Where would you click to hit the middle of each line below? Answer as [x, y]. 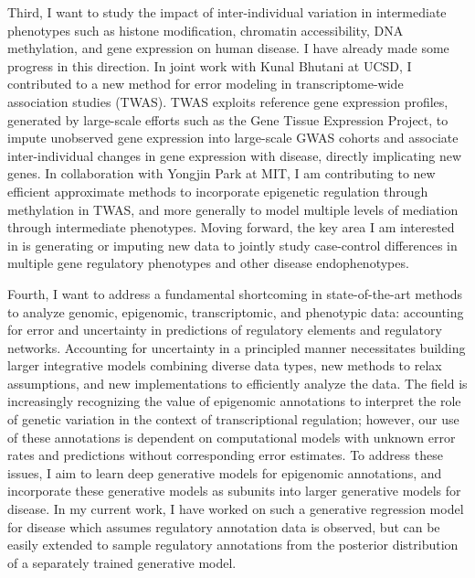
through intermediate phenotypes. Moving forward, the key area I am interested [231, 227]
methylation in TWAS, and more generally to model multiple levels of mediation [233, 209]
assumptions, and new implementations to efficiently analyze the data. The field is [237, 383]
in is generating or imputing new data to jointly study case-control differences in [232, 245]
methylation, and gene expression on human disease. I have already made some [228, 48]
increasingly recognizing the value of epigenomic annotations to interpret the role [234, 401]
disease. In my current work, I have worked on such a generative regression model [236, 509]
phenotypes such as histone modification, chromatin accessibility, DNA [206, 30]
